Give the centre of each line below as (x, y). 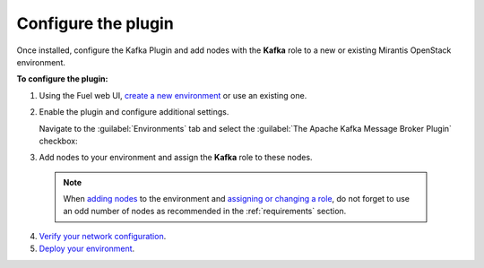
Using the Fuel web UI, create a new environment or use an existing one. (173, 95)
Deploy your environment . (87, 249)
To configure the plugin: (62, 79)
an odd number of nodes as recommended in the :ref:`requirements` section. (205, 212)
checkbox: (58, 141)
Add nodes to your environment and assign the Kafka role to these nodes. (176, 158)
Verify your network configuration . (103, 236)
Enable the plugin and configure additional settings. (134, 112)
